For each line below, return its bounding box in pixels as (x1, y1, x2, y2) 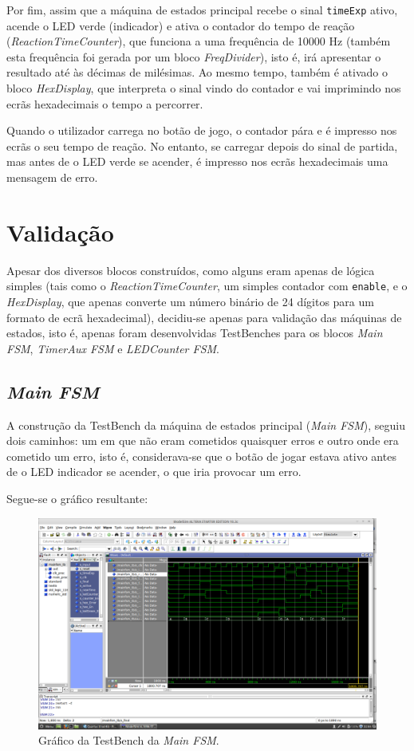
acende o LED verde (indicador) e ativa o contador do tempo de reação (6, 17, 355, 33)
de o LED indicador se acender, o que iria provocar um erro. (6, 463, 302, 480)
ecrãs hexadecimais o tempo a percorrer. (6, 95, 203, 112)
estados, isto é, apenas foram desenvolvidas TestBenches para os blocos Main (6, 324, 383, 341)
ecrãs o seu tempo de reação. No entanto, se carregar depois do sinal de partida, (6, 137, 398, 154)
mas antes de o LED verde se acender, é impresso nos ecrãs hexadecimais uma (6, 153, 388, 170)
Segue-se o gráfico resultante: (6, 490, 148, 506)
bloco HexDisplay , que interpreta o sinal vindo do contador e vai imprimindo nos (6, 80, 401, 96)
